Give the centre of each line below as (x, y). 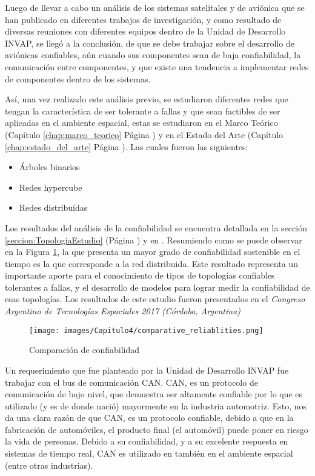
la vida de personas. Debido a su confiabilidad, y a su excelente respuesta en (147, 441)
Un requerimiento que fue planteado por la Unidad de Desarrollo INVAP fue (147, 370)
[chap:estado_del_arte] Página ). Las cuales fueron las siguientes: (127, 146)
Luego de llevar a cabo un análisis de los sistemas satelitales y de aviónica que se (155, 7)
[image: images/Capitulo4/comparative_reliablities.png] (146, 330)
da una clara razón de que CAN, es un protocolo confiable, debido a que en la (149, 418)
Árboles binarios (49, 167)
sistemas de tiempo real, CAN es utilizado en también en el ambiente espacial (149, 453)
